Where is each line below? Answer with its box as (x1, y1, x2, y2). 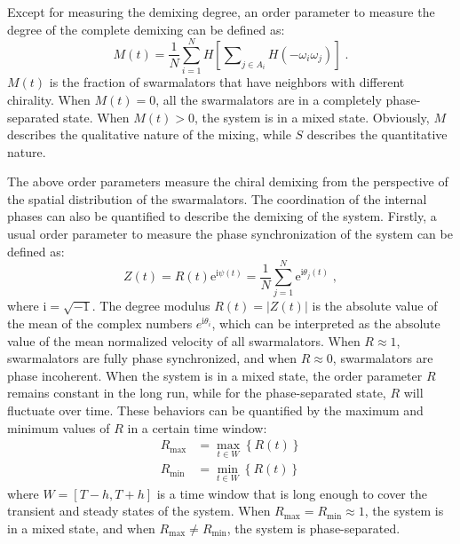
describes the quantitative (306, 125, 448, 144)
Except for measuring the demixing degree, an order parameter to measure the (7, 3, 435, 20)
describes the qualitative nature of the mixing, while (7, 125, 291, 144)
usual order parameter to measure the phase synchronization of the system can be (7, 225, 453, 243)
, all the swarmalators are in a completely (155, 90, 382, 108)
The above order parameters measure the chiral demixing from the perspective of (7, 172, 448, 191)
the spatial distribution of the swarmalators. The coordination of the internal (7, 189, 427, 208)
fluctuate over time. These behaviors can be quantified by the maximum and (7, 400, 424, 419)
